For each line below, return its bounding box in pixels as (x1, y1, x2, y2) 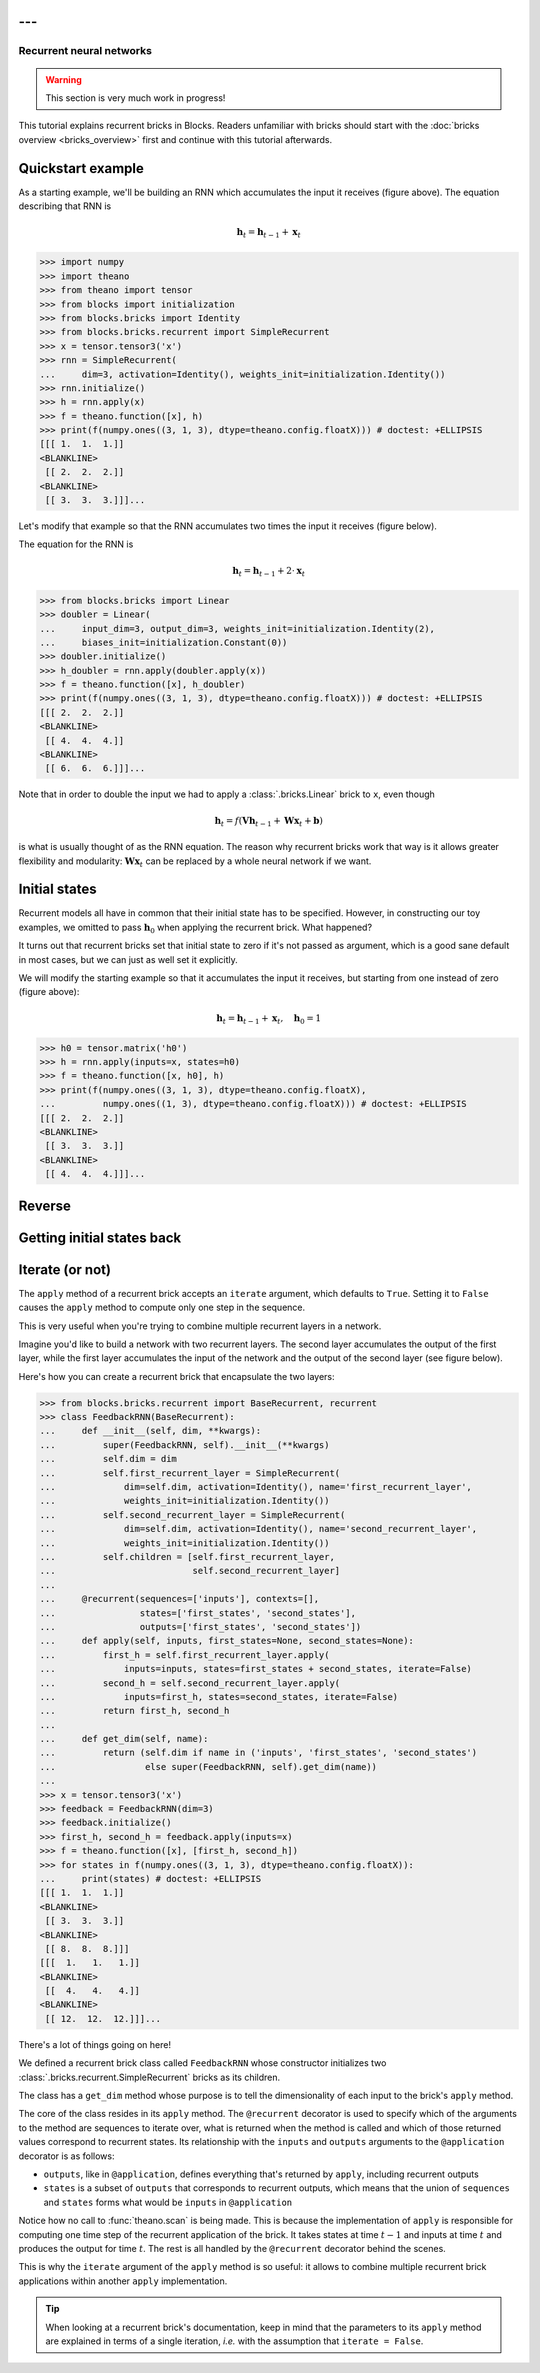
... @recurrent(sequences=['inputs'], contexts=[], (39, 1593, 320, 1605)
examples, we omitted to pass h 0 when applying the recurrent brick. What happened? (18, 921, 373, 935)
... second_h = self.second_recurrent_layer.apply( (39, 1677, 341, 1689)
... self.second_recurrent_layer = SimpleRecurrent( (39, 1509, 346, 1520)
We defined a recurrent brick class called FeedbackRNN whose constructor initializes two (18, 2057, 387, 2069)
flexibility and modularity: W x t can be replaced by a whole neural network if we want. (18, 855, 372, 869)
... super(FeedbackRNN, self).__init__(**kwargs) (39, 1439, 330, 1450)
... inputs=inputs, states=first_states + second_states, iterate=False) (39, 1663, 472, 1675)
